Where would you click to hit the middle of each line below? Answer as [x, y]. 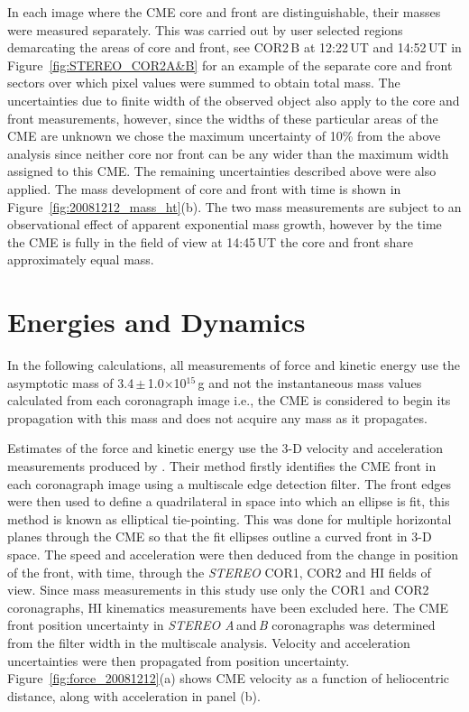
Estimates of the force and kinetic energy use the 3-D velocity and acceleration [225, 448]
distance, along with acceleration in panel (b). [134, 695]
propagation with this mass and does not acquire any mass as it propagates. [217, 417]
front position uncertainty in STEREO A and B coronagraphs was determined [221, 625]
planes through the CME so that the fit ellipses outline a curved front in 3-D [220, 536]
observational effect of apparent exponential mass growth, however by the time [225, 224]
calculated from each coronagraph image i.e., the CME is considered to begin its [229, 400]
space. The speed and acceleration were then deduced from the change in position [233, 554]
